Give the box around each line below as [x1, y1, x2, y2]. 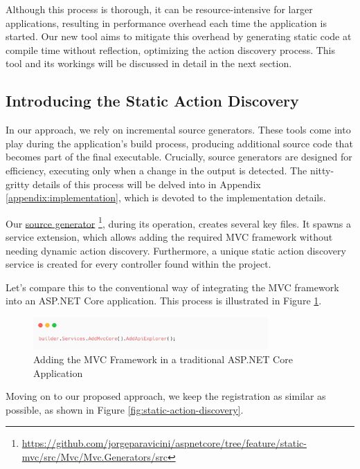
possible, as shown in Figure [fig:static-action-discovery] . [6, 402, 244, 416]
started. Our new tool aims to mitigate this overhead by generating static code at [6, 29, 352, 44]
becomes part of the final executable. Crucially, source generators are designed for [6, 149, 352, 164]
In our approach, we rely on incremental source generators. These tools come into [6, 122, 351, 137]
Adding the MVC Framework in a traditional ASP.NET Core [33, 351, 293, 366]
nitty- [309, 163, 334, 177]
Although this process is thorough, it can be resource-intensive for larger [6, 2, 313, 16]
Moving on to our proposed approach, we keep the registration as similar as [6, 389, 326, 403]
